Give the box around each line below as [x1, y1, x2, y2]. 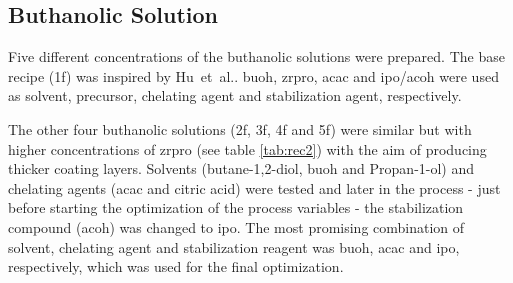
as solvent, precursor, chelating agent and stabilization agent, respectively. [8, 85, 462, 106]
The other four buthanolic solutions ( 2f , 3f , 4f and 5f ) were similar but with [8, 118, 472, 139]
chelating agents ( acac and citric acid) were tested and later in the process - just [8, 177, 501, 198]
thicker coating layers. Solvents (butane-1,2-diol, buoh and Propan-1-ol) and [8, 158, 475, 179]
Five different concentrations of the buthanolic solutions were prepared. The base [8, 46, 505, 67]
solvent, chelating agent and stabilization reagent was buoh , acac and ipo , [8, 236, 460, 257]
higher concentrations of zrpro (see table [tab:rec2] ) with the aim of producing [8, 138, 487, 159]
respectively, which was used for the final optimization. [8, 256, 344, 277]
